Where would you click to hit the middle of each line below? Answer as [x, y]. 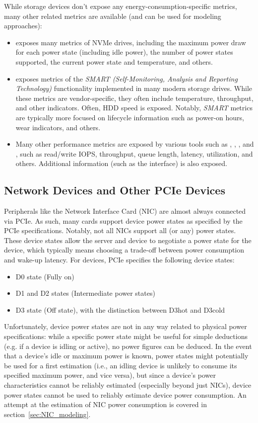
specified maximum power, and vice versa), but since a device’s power [110, 375]
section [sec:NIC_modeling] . [47, 414]
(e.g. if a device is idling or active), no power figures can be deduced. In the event [128, 346]
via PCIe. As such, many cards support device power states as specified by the [123, 220]
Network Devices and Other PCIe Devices [115, 190]
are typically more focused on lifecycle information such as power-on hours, [130, 117]
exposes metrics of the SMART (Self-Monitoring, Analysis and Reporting [127, 78]
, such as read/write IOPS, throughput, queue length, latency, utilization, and [134, 153]
